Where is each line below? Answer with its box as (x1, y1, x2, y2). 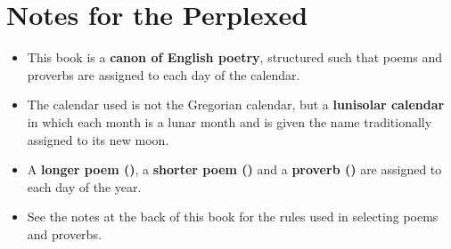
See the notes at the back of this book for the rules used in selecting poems (27, 207, 439, 226)
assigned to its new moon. (27, 130, 169, 149)
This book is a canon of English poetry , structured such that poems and (27, 48, 443, 67)
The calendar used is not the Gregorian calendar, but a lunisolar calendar (27, 95, 445, 114)
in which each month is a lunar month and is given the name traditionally (27, 112, 432, 131)
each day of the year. (27, 177, 142, 196)
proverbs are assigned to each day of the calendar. (27, 65, 300, 84)
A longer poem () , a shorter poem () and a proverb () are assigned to (27, 160, 442, 179)
